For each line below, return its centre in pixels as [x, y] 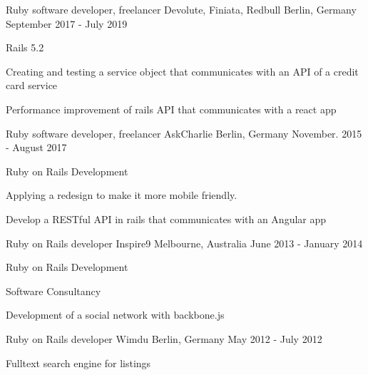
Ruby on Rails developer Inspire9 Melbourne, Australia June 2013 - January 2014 [184, 243]
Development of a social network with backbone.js [115, 315]
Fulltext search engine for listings [78, 363]
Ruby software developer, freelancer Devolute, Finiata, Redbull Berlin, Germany [181, 9]
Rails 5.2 [25, 47]
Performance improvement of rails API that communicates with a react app [171, 109]
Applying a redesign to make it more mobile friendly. [122, 195]
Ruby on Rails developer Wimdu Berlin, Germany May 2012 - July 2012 [164, 338]
